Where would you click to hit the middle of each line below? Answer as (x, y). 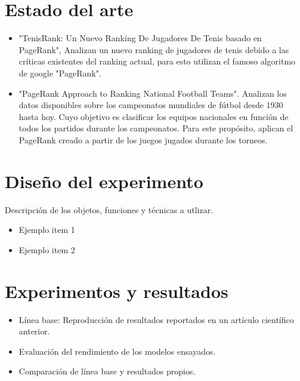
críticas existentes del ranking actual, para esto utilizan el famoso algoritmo (157, 61)
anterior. (34, 331)
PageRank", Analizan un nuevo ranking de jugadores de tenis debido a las (154, 49)
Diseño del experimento (104, 181)
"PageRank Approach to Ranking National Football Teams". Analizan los (153, 93)
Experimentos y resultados (117, 291)
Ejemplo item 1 (47, 230)
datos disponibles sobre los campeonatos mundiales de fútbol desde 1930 (151, 105)
